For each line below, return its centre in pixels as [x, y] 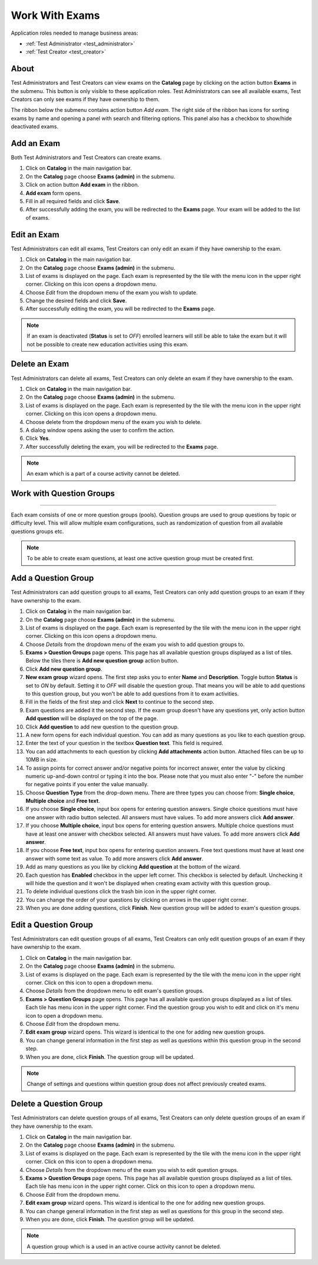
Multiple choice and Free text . [63, 801]
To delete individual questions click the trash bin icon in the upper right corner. [121, 892]
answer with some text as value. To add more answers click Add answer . [114, 858]
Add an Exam [36, 143]
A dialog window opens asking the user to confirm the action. [100, 430]
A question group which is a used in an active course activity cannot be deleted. [124, 1246]
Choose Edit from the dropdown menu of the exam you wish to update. [112, 292]
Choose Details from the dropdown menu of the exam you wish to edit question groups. [132, 1170]
